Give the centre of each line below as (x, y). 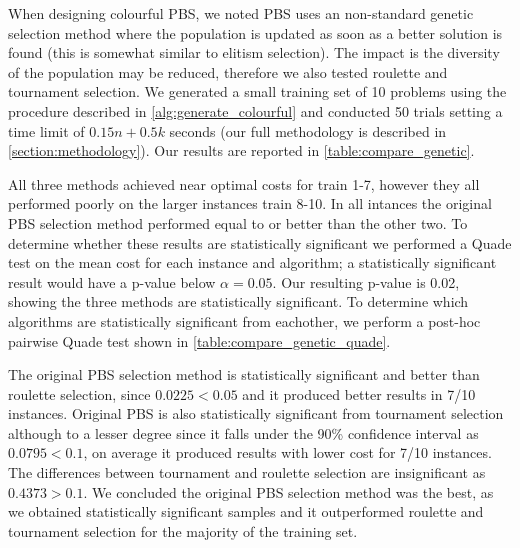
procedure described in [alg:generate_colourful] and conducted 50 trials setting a (255, 110)
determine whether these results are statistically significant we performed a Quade (260, 242)
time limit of (46, 130)
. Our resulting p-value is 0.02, (366, 281)
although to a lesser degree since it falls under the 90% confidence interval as (243, 432)
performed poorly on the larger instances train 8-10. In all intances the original (250, 203)
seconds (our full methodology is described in (308, 130)
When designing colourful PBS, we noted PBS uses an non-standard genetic (241, 13)
